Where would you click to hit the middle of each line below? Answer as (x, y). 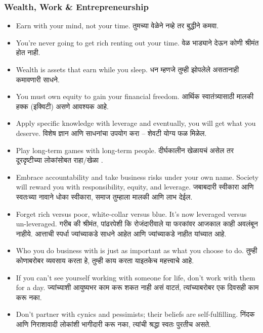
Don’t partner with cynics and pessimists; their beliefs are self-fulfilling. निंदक (135, 314)
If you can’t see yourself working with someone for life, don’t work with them (136, 277)
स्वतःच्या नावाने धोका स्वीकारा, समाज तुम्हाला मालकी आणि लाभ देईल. (104, 196)
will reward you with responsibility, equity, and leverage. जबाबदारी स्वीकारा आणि (135, 187)
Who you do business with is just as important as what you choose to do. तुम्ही (137, 250)
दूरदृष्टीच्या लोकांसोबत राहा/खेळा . (59, 160)
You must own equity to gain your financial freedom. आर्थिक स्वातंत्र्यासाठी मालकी (135, 96)
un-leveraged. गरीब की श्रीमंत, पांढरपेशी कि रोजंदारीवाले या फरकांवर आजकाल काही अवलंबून (137, 224)
